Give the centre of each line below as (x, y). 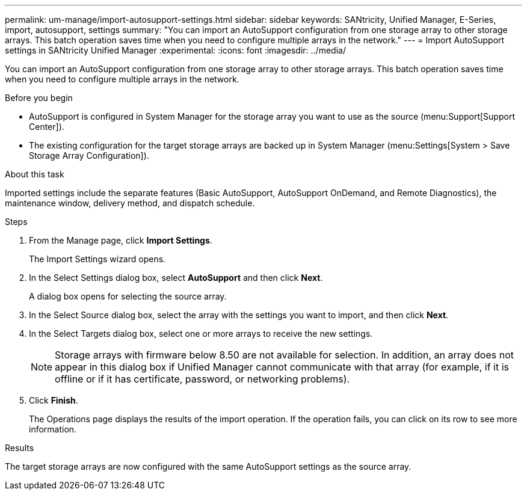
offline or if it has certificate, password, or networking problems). (202, 379)
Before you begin (39, 98)
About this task (35, 174)
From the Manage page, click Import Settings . (121, 240)
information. (53, 429)
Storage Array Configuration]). (89, 155)
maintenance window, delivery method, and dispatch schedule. (130, 203)
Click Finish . (54, 400)
